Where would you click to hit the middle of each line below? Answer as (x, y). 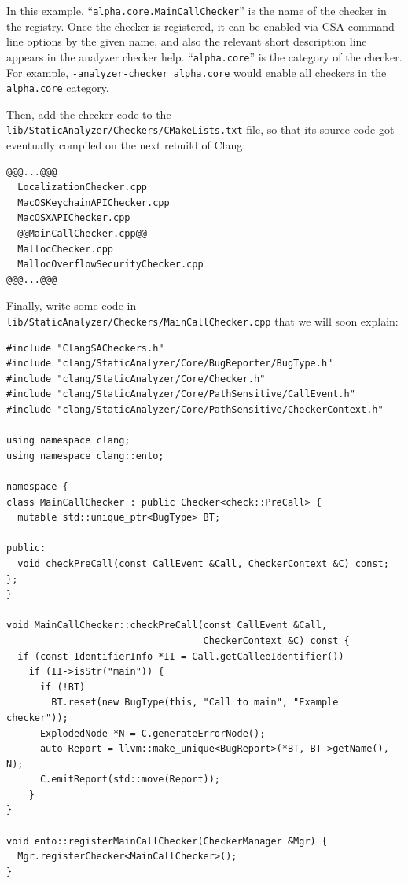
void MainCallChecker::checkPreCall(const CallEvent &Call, (167, 625)
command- (373, 26)
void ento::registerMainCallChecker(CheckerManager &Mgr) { (167, 841)
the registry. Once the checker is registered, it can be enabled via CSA (176, 26)
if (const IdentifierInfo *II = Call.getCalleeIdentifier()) (181, 656)
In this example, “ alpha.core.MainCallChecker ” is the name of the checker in (197, 10)
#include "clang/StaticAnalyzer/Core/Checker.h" (136, 379)
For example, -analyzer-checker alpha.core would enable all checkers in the (197, 72)
